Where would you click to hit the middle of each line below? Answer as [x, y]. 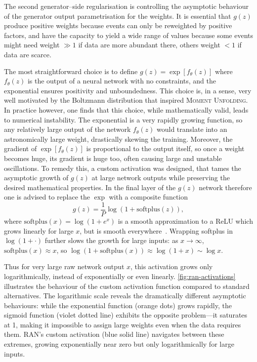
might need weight [32, 45]
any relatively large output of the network [67, 129]
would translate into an [192, 129]
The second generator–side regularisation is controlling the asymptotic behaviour [126, 6]
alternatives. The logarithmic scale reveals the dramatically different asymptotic [125, 296]
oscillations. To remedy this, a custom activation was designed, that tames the [123, 168]
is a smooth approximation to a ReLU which [185, 221]
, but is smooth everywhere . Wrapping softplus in [156, 230]
